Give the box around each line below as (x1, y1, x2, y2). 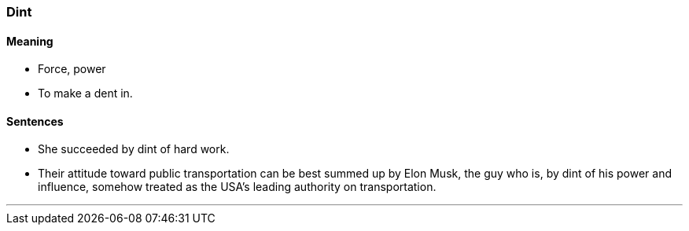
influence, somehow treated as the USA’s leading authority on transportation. (38, 180, 437, 194)
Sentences (6, 114, 64, 128)
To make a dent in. (38, 86, 133, 101)
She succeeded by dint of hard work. (38, 142, 230, 156)
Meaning (6, 34, 53, 48)
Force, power (38, 62, 106, 76)
